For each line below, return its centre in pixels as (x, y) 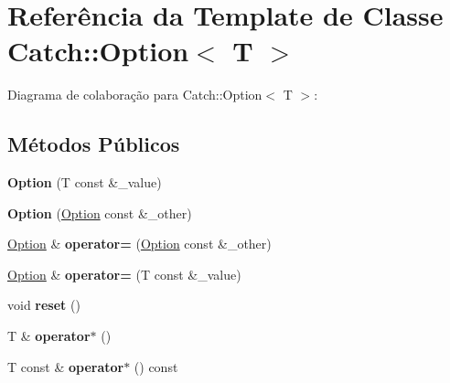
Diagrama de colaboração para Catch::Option (135, 95)
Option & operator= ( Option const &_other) (139, 244)
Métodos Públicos (94, 144)
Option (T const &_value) (85, 182)
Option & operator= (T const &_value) (124, 274)
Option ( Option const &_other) (100, 213)
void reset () (44, 305)
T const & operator (66, 366)
